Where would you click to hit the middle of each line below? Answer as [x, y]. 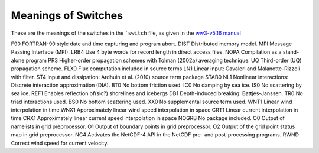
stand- [291, 52]
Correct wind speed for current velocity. [60, 143]
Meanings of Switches [67, 15]
